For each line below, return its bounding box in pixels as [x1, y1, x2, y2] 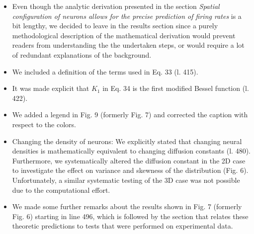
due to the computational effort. [12, 184, 110, 195]
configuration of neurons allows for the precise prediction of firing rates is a [12, 10, 242, 21]
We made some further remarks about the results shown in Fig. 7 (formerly [12, 201, 242, 212]
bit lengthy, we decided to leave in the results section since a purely [12, 20, 218, 31]
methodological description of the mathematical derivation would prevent [12, 30, 236, 40]
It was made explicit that [12, 83, 89, 93]
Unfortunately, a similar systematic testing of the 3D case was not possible [12, 174, 240, 185]
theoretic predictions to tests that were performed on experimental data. [12, 221, 233, 231]
